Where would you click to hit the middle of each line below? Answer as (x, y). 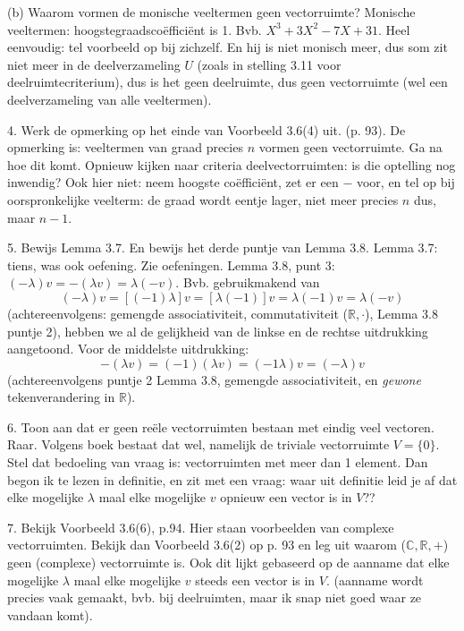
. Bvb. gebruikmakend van (248, 282)
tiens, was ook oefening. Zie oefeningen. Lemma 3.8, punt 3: (171, 264)
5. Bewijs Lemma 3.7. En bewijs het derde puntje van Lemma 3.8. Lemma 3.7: (223, 247)
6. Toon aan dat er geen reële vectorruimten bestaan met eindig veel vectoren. (221, 426)
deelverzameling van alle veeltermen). (110, 99)
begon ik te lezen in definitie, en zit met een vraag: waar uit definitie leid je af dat (232, 479)
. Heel (394, 29)
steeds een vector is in (255, 580)
